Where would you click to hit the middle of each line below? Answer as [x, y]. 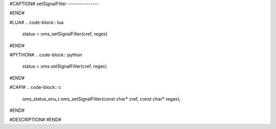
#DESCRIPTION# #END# [35, 120]
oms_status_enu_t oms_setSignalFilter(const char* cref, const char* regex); [101, 99]
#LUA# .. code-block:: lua [37, 22]
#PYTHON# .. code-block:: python [46, 55]
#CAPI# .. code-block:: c [35, 87]
